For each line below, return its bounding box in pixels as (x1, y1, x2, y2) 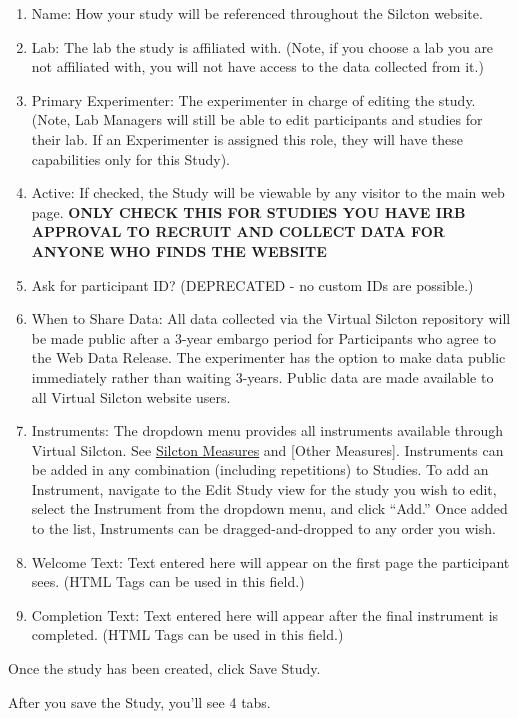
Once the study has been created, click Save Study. (8, 658, 321, 679)
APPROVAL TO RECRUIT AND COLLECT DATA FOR (31, 221, 445, 242)
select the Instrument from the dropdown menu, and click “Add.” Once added (31, 498, 508, 519)
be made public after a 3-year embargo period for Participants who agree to (31, 327, 496, 348)
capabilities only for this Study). (31, 148, 230, 169)
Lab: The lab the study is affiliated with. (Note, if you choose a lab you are (31, 36, 494, 57)
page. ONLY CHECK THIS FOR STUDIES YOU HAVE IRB (31, 201, 466, 222)
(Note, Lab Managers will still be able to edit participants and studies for (31, 109, 483, 130)
